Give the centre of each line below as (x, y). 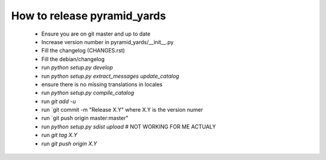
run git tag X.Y (59, 135)
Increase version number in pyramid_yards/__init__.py (107, 42)
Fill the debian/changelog (73, 59)
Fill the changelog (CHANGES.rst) (83, 51)
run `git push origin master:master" (85, 118)
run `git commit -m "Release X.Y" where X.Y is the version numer (122, 110)
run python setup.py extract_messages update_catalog (110, 76)
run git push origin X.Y (69, 143)
